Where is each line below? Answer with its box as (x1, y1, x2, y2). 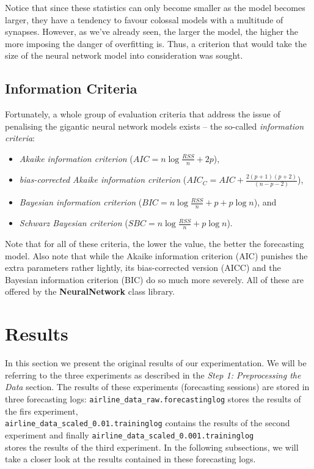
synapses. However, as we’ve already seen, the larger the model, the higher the (5, 25, 299, 38)
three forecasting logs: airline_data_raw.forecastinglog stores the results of (5, 392, 301, 405)
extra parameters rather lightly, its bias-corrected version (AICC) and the (5, 261, 281, 274)
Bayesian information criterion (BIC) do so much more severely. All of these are (5, 273, 304, 286)
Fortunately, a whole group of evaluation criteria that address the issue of (5, 108, 280, 120)
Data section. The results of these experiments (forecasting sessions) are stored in (5, 380, 310, 393)
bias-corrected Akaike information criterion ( (19, 173, 187, 186)
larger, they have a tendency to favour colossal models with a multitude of (5, 13, 283, 26)
